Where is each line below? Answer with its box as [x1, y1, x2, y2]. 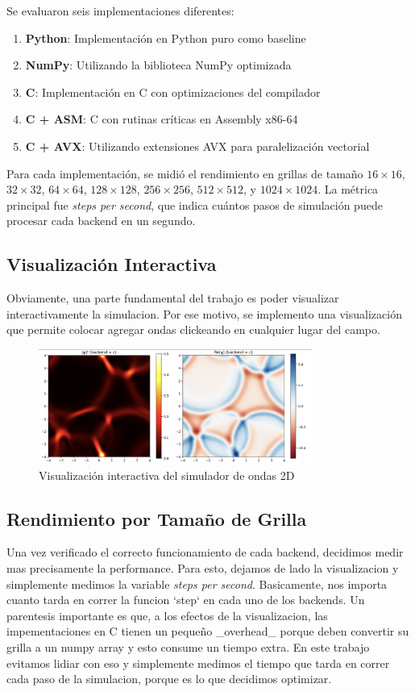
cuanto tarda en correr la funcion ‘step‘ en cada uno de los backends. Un [6, 591, 365, 608]
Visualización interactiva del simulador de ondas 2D [39, 466, 295, 483]
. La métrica [317, 181, 379, 198]
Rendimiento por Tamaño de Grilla [6, 506, 307, 531]
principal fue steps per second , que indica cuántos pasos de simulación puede [6, 196, 383, 213]
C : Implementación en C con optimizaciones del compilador [25, 83, 321, 100]
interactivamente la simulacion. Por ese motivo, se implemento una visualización [6, 305, 402, 322]
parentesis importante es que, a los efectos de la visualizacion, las [6, 607, 328, 623]
